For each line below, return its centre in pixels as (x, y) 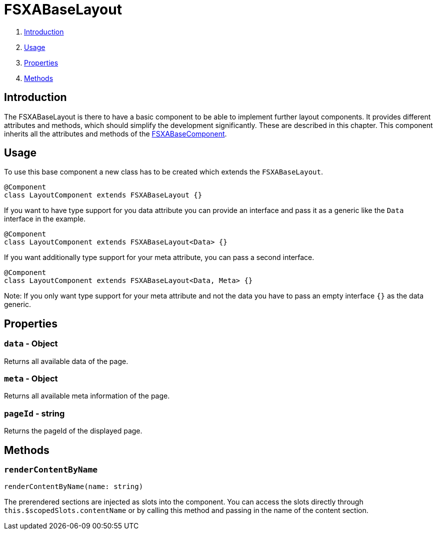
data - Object (31, 344)
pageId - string (34, 413)
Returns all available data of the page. (66, 361)
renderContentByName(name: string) (74, 487)
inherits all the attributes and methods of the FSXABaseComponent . (115, 133)
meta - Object (31, 379)
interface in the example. (45, 219)
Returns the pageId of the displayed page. (73, 431)
